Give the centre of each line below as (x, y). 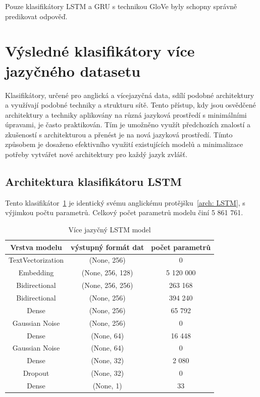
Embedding (36, 272)
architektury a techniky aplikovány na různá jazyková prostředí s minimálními (126, 114)
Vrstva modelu (36, 247)
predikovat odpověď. (36, 16)
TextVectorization (36, 260)
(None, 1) (107, 385)
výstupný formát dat (107, 247)
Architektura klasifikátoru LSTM (94, 182)
